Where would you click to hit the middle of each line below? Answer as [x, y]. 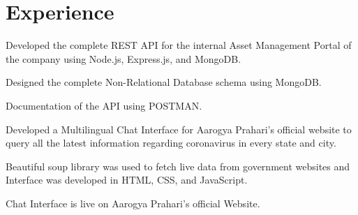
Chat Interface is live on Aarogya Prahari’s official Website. [133, 203]
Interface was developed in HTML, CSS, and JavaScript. [127, 180]
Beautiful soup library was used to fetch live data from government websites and [178, 166]
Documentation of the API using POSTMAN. [104, 105]
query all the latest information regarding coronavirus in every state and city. [171, 143]
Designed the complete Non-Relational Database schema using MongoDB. [164, 82]
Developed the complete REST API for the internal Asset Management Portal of [179, 45]
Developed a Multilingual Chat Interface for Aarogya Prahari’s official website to [179, 129]
